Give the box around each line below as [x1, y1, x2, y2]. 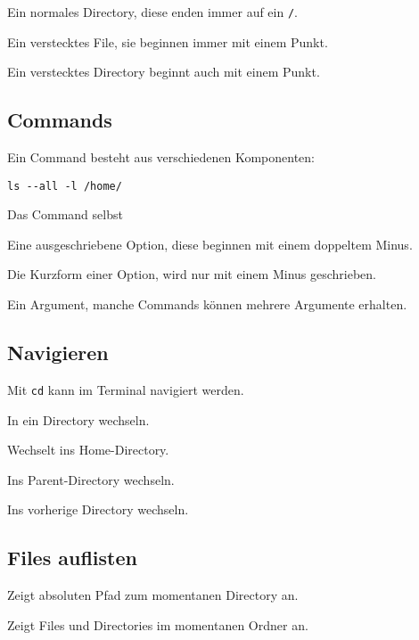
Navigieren [7, 339, 109, 366]
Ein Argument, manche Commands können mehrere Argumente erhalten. [7, 295, 407, 314]
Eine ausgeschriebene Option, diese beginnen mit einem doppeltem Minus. [7, 234, 413, 253]
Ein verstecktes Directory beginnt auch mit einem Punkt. [7, 62, 320, 81]
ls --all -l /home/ [7, 179, 122, 193]
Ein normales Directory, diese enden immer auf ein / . [7, 3, 298, 21]
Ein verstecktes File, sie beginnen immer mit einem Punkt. [7, 32, 328, 51]
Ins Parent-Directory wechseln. [7, 470, 175, 488]
